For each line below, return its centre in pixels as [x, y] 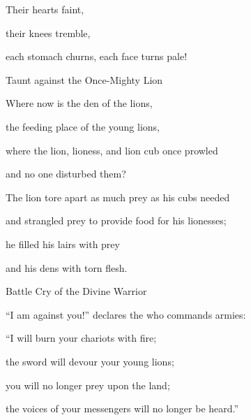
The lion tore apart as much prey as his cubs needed [118, 197]
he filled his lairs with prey [63, 244]
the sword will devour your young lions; [90, 361]
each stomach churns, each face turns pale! [97, 56]
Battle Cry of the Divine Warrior [76, 291]
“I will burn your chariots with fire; [81, 338]
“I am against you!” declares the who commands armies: [126, 314]
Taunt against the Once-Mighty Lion [84, 79]
